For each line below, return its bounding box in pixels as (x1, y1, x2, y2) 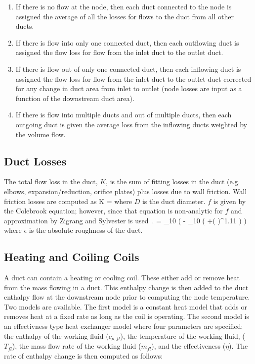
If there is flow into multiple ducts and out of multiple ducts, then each (15, 109, 232, 120)
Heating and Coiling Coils (4, 249, 139, 264)
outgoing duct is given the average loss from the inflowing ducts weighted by (15, 119, 247, 129)
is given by (213, 196, 246, 206)
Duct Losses (4, 153, 67, 168)
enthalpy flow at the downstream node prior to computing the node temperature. (4, 292, 250, 302)
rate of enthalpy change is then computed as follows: (4, 350, 163, 361)
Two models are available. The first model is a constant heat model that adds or (4, 301, 248, 312)
